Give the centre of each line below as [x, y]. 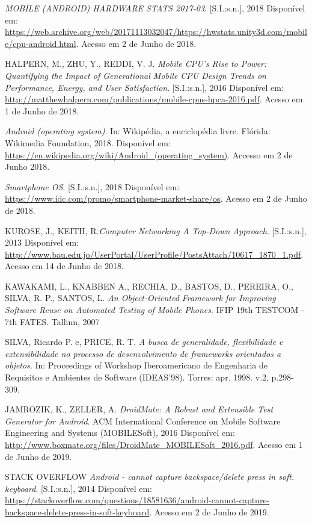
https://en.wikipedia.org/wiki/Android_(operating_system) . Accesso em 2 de [149, 154]
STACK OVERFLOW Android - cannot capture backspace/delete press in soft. [150, 477]
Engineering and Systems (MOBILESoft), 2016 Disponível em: [120, 433]
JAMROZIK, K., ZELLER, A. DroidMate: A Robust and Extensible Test [139, 409]
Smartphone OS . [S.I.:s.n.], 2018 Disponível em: [92, 186]
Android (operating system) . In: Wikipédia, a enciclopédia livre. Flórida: [138, 131]
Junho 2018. [27, 166]
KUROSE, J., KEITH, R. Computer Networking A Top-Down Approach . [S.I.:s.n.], [156, 230]
